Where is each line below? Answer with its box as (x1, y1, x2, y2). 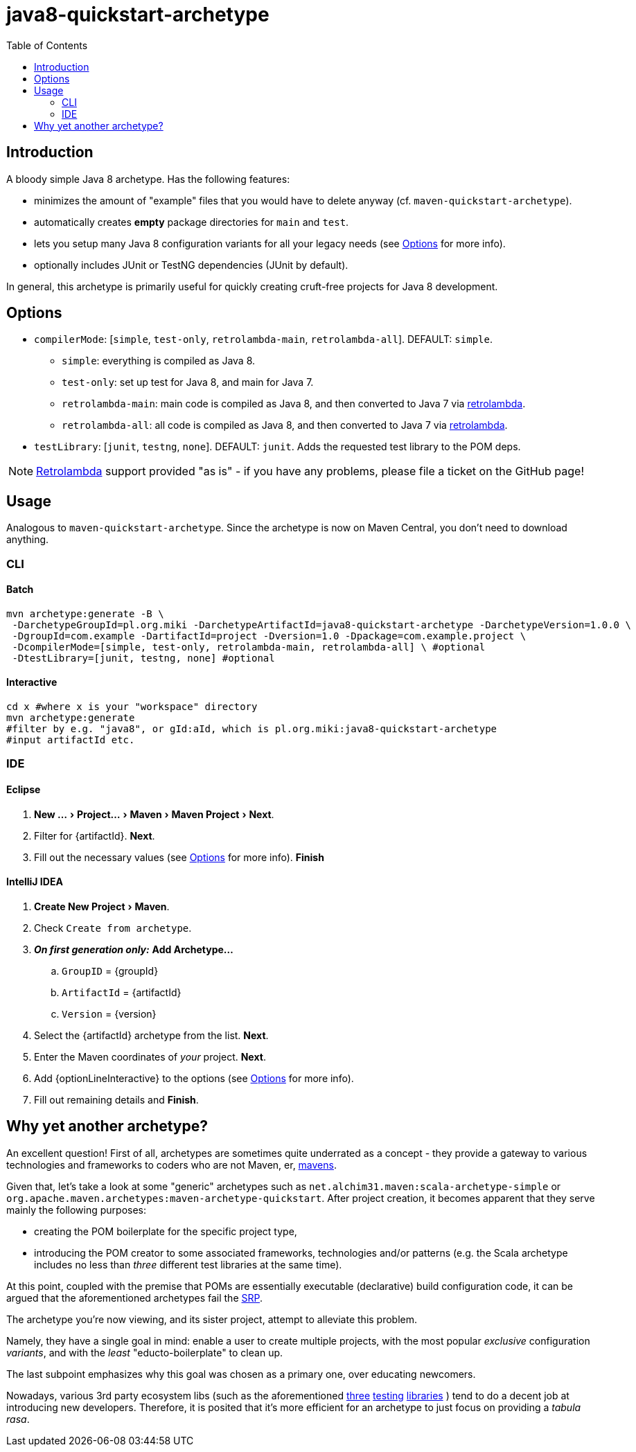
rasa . (6, 1413, 30, 1425)
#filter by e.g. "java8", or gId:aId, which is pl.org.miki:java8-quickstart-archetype (6, 723, 497, 735)
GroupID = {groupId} (62, 964, 159, 977)
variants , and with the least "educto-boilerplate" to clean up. (6, 1346, 283, 1358)
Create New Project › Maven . (34, 900, 170, 912)
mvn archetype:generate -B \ (6, 608, 164, 619)
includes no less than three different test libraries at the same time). (34, 1258, 342, 1270)
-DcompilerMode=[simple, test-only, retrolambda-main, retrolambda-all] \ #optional (12, 641, 486, 653)
